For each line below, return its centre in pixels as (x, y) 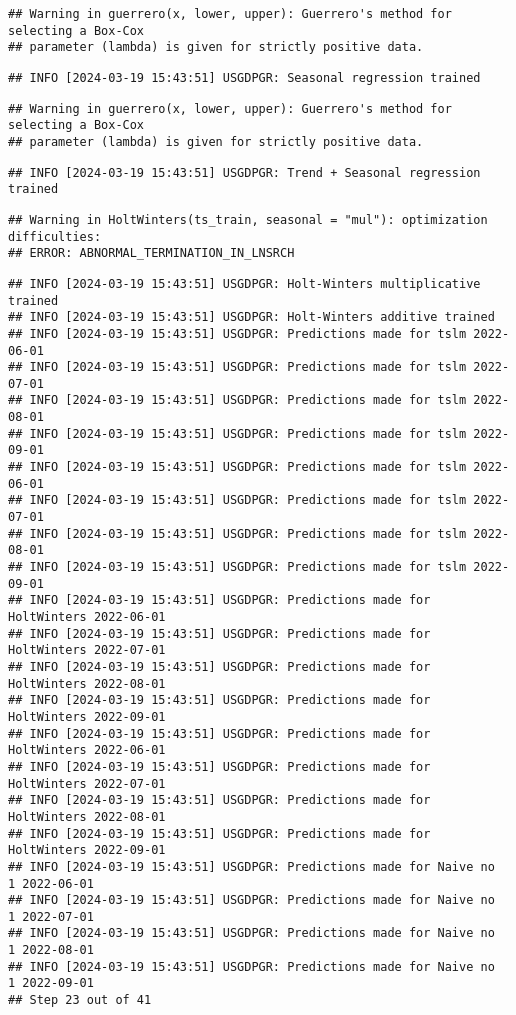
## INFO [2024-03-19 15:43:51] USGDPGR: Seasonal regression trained (244, 77)
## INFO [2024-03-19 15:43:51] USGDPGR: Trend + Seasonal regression (244, 172)
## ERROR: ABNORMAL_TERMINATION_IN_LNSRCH (151, 253)
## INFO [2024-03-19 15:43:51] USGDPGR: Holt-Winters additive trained (251, 317)
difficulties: (55, 236)
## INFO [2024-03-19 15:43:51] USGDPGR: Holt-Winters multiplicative (244, 283)
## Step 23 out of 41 (80, 1000)
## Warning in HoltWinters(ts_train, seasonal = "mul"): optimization (248, 219)
